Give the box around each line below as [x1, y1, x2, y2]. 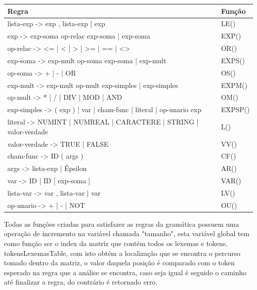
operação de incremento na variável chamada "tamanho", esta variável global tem [4, 228, 250, 239]
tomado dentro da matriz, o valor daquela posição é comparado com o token [4, 257, 235, 268]
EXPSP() [221, 104, 250, 115]
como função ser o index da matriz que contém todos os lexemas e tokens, [4, 238, 228, 249]
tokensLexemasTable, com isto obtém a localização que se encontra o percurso [4, 248, 241, 258]
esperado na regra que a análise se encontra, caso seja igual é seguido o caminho [4, 267, 247, 277]
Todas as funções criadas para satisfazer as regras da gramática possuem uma [4, 218, 239, 229]
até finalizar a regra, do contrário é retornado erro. [4, 277, 158, 287]
